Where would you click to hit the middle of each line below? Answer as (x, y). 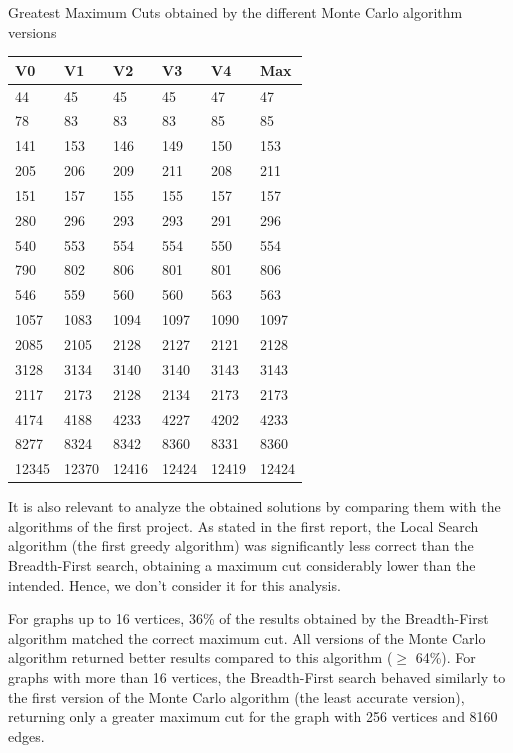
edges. (26, 735)
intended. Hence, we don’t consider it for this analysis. (174, 584)
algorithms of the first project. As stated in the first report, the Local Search (243, 525)
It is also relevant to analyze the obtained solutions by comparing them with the (254, 506)
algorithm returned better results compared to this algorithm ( (200, 657)
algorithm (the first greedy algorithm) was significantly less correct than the (241, 545)
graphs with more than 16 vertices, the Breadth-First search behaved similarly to (257, 677)
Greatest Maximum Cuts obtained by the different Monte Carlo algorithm (235, 12)
